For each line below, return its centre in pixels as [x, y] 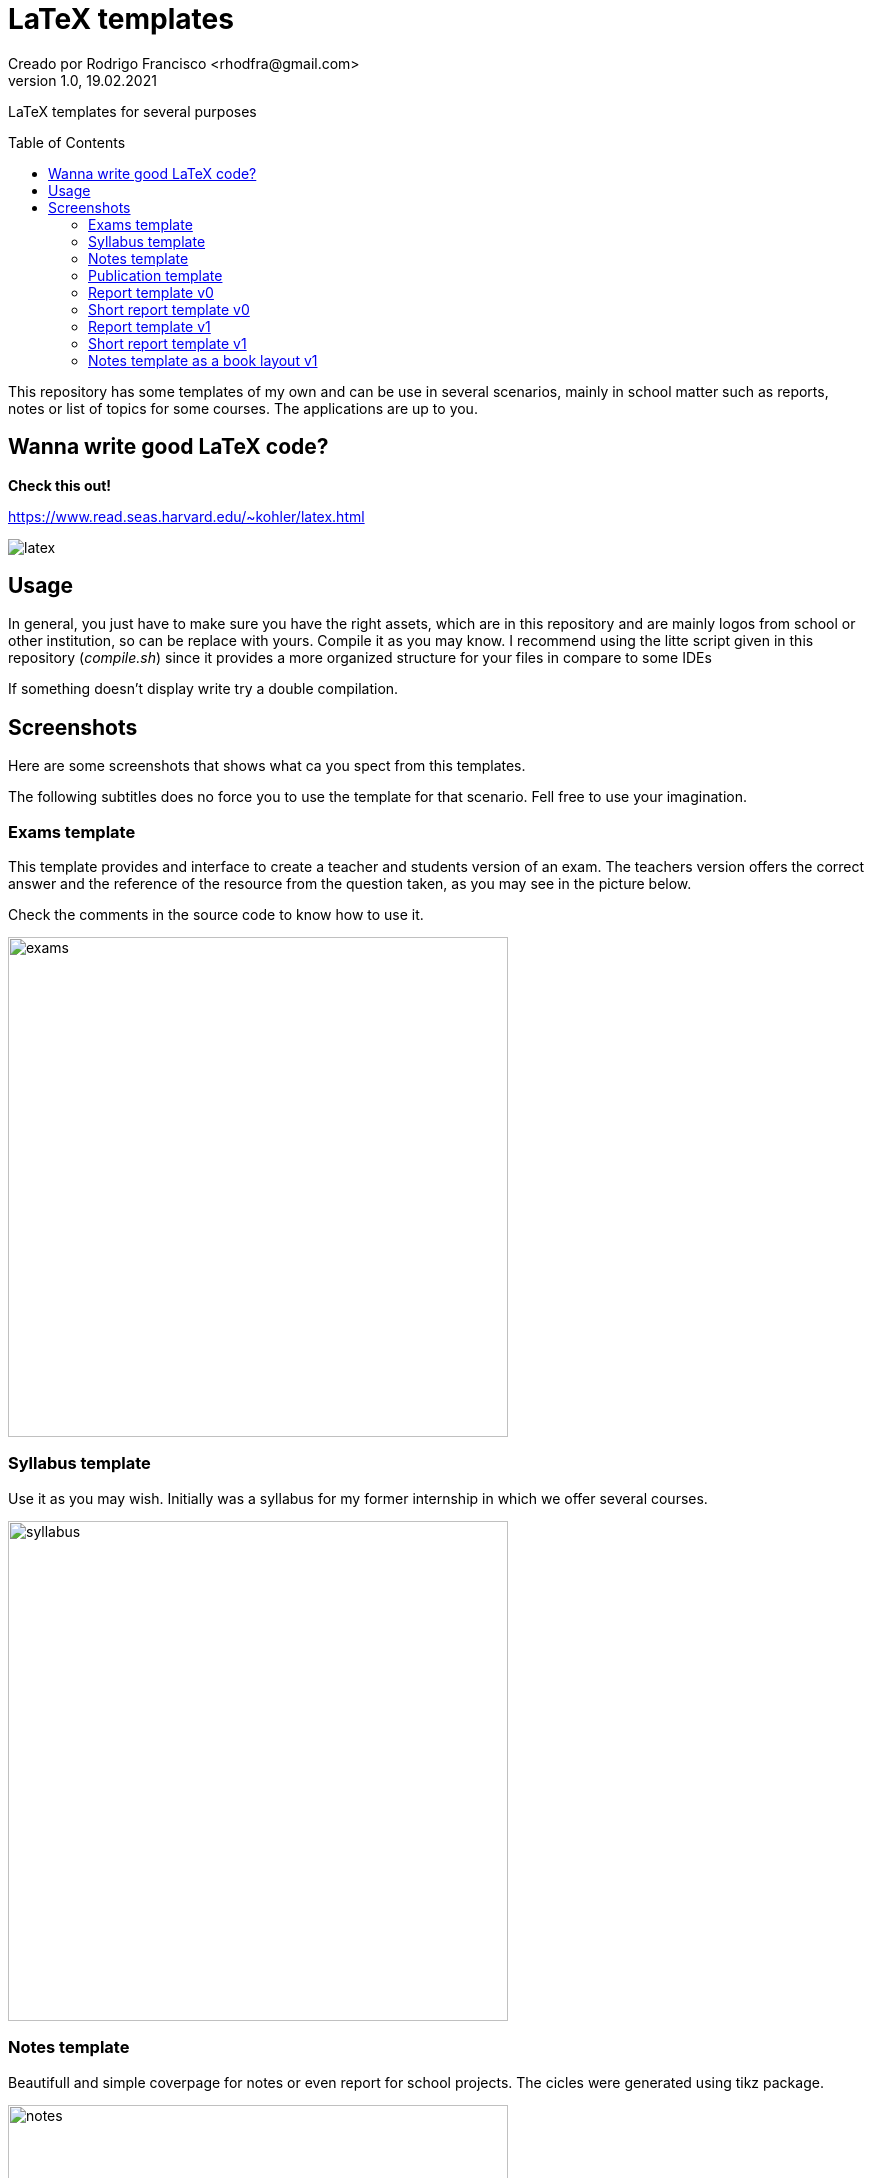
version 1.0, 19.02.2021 [82, 80]
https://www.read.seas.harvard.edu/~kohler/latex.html [186, 516]
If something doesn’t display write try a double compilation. [203, 689]
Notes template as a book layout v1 [203, 360]
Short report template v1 [167, 343]
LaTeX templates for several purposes [132, 111]
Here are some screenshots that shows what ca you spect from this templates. [267, 766]
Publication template [155, 275]
